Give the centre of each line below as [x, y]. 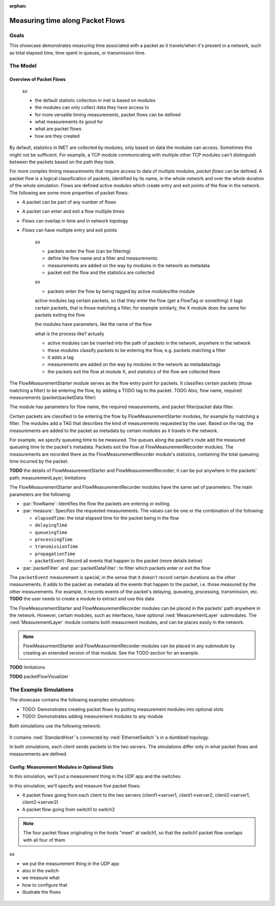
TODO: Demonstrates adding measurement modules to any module [92, 716]
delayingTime [51, 525]
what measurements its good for [69, 122]
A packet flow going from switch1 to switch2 [68, 809]
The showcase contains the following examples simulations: [72, 700]
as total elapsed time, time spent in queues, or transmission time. [78, 53]
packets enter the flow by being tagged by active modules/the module [121, 291]
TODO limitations [27, 667]
